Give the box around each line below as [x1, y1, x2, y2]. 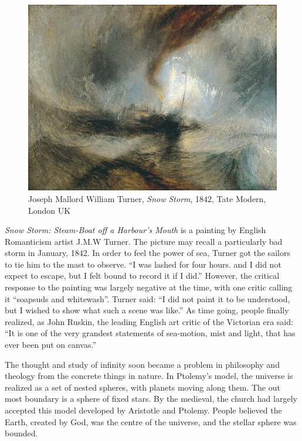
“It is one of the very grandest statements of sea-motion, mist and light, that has [5, 327, 296, 339]
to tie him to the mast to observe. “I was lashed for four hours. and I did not [5, 258, 281, 270]
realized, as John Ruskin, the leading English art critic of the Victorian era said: [5, 315, 293, 327]
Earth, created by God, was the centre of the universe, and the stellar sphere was [5, 415, 297, 428]
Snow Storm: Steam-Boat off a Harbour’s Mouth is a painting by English [5, 224, 266, 236]
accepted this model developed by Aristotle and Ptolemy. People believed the [5, 404, 282, 416]
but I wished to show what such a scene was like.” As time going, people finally [5, 304, 289, 316]
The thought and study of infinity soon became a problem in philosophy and [5, 358, 280, 370]
